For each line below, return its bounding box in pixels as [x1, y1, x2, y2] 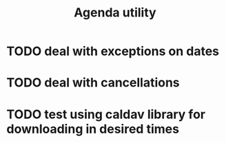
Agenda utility [74, 5, 156, 21]
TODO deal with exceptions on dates [6, 43, 220, 59]
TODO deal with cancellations [6, 75, 180, 91]
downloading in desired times [6, 121, 180, 137]
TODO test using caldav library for [6, 107, 206, 122]
